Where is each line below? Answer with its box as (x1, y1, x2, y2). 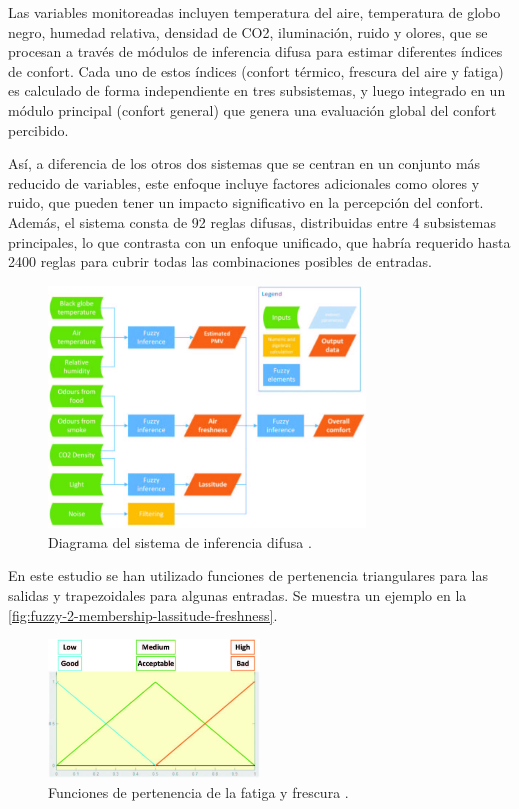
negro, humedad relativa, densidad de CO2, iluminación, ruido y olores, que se (8, 21, 488, 42)
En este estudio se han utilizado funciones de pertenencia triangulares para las (8, 565, 488, 586)
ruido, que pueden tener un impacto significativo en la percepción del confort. (8, 192, 484, 213)
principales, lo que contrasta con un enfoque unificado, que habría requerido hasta (8, 231, 511, 252)
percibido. (8, 119, 69, 140)
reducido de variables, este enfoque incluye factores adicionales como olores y (8, 172, 480, 193)
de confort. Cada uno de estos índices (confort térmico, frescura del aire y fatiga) (8, 60, 504, 81)
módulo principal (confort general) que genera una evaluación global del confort (8, 99, 497, 120)
